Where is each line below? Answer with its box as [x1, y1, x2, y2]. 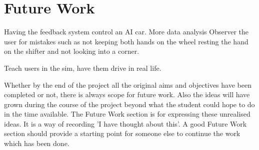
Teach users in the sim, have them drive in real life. [4, 62, 161, 73]
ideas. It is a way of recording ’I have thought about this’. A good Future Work [4, 118, 247, 129]
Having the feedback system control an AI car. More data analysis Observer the [4, 26, 248, 37]
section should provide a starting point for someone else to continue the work [4, 128, 240, 139]
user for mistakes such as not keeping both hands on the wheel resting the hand [4, 36, 248, 46]
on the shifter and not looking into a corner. [4, 46, 139, 56]
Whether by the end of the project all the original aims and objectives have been [4, 79, 251, 90]
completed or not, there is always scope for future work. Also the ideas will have [4, 89, 250, 100]
